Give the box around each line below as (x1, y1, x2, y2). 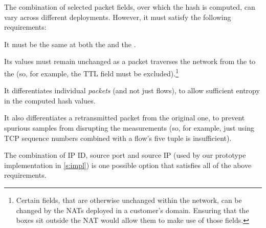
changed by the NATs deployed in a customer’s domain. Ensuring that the (16, 204, 249, 215)
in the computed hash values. (4, 95, 96, 106)
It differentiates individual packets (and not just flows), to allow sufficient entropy (4, 85, 260, 96)
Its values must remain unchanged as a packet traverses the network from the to (4, 56, 256, 67)
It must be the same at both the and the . (4, 38, 136, 49)
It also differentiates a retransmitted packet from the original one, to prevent (4, 112, 245, 123)
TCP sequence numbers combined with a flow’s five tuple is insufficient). (4, 132, 232, 143)
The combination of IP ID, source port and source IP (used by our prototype (4, 150, 246, 160)
